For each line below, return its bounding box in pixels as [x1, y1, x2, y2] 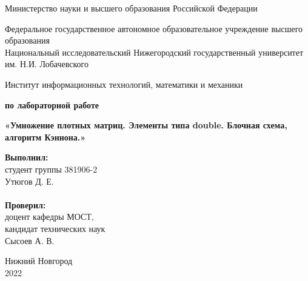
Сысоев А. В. [5, 234, 55, 246]
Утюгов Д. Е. [5, 174, 54, 187]
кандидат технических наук [5, 222, 105, 234]
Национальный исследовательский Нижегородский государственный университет [5, 45, 304, 58]
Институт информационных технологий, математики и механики [5, 78, 243, 90]
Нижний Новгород [5, 254, 73, 267]
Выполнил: [5, 151, 49, 164]
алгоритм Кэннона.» [5, 130, 86, 143]
